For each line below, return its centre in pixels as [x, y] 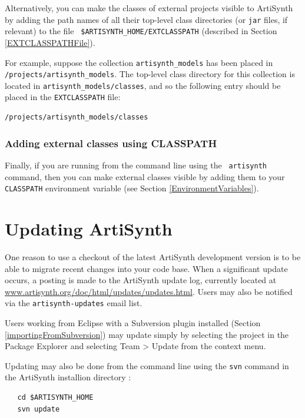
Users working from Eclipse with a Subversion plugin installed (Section [133, 323]
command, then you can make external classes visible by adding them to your [145, 176]
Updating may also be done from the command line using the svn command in [147, 365]
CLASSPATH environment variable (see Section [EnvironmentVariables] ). [132, 188]
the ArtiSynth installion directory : [68, 377]
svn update [39, 409]
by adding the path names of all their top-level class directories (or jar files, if [146, 19]
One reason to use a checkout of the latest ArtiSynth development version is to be [153, 256]
